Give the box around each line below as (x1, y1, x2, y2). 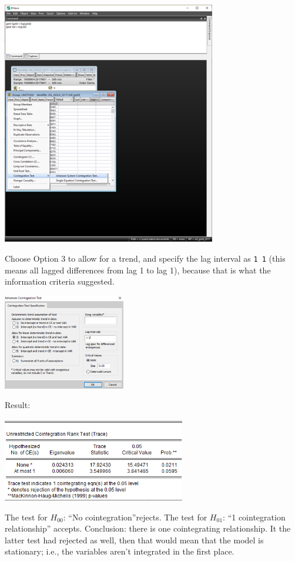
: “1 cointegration (223, 510, 286, 523)
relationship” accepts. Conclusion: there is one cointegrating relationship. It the (5, 522, 291, 535)
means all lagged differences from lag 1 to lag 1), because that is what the (5, 263, 271, 276)
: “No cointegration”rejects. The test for (63, 510, 207, 523)
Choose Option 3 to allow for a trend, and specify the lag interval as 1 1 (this (5, 252, 286, 265)
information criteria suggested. (5, 275, 115, 288)
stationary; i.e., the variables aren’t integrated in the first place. (5, 545, 234, 557)
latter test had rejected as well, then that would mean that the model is (5, 533, 264, 546)
